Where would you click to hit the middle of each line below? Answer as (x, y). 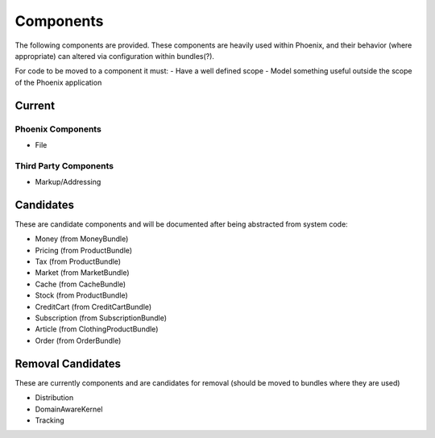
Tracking (50, 420)
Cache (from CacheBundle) (81, 284)
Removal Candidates (68, 363)
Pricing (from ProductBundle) (84, 250)
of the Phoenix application (58, 82)
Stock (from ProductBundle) (81, 295)
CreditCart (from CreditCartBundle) (93, 307)
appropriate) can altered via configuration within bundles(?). (115, 56)
